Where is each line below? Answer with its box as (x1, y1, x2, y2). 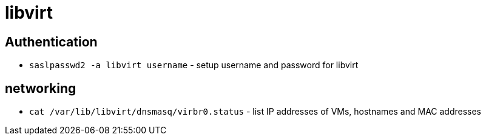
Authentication (5, 34, 98, 49)
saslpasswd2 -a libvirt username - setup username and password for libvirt (29, 60, 359, 71)
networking (5, 80, 76, 96)
